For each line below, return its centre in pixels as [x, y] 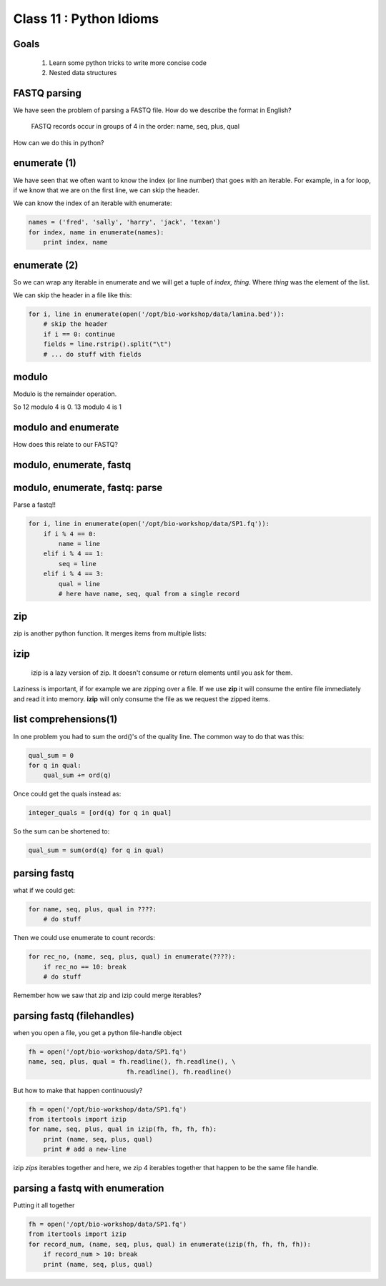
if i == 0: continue [79, 334]
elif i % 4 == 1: [74, 554]
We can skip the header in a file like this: [73, 295]
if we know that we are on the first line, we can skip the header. [107, 190]
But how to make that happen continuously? [78, 1090]
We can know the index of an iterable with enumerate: [93, 203]
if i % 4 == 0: [70, 534]
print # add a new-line [85, 1149]
